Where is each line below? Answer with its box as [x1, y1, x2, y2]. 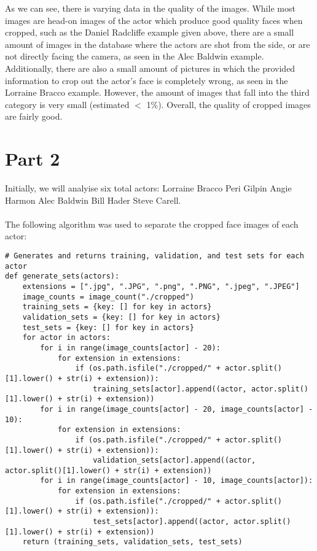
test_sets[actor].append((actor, [93, 517, 230, 526]
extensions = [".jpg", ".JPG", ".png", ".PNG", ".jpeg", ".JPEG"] [22, 282, 300, 291]
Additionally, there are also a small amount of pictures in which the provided [5, 61, 295, 74]
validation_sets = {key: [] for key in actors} [22, 312, 221, 322]
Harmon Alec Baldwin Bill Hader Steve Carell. [5, 193, 181, 206]
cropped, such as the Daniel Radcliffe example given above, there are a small [5, 26, 294, 39]
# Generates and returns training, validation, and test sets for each [5, 252, 304, 261]
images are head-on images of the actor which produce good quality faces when [5, 13, 303, 26]
